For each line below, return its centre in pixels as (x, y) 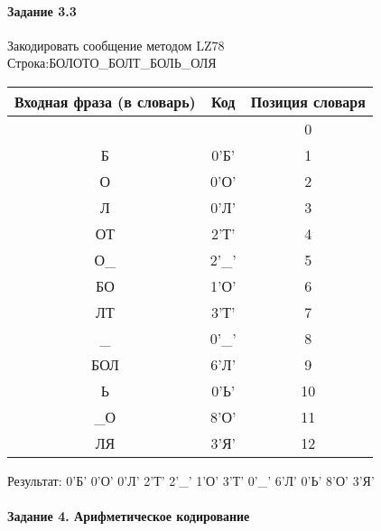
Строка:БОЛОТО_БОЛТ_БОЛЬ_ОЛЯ (112, 63)
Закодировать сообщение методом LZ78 (116, 45)
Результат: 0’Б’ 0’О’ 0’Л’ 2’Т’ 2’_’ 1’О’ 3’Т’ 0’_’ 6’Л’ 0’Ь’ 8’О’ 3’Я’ (191, 480)
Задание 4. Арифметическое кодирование (129, 516)
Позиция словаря (308, 101)
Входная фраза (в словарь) (105, 101)
